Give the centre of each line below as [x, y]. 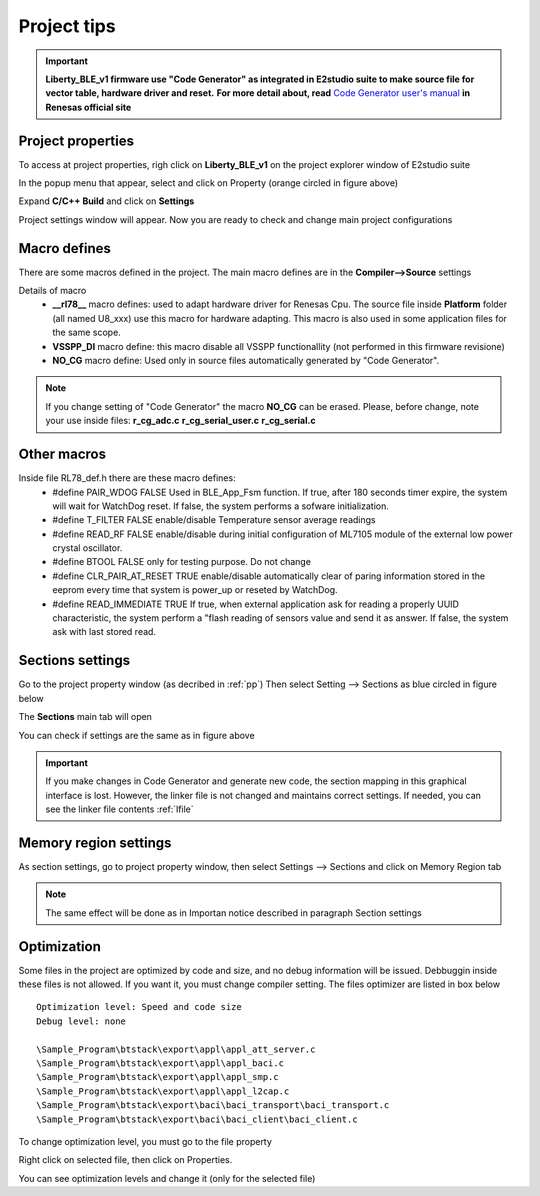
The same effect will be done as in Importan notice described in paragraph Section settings [233, 912]
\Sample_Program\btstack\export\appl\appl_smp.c [157, 1077]
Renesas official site [88, 107]
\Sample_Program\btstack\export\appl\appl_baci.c [160, 1063]
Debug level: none [81, 1021]
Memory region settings [95, 842]
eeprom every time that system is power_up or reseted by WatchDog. [195, 590]
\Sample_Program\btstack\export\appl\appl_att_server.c [176, 1049]
